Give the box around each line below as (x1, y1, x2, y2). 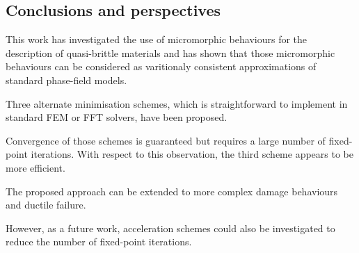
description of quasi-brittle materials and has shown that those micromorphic (6, 45, 335, 60)
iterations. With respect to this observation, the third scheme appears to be (31, 147, 353, 161)
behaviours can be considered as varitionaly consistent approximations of (6, 59, 317, 74)
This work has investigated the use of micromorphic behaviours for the (6, 32, 308, 47)
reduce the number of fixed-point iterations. (6, 234, 192, 249)
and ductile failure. (6, 197, 86, 212)
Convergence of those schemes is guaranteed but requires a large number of (6, 133, 326, 147)
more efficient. (6, 160, 65, 174)
